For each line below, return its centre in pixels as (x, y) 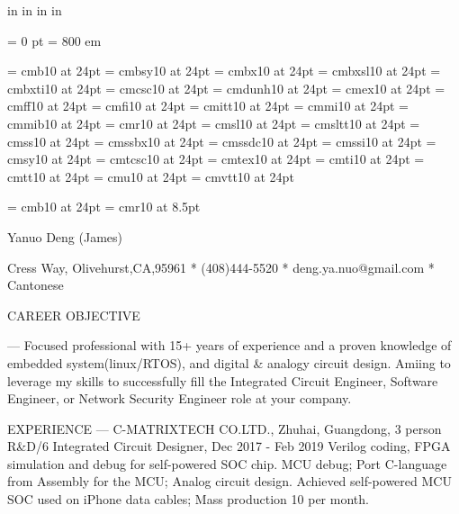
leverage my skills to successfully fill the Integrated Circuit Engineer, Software (223, 380)
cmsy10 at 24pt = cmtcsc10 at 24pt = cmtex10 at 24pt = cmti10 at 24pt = (216, 159)
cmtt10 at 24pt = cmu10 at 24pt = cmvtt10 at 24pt (151, 176)
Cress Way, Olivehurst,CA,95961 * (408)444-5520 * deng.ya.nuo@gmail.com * (221, 267)
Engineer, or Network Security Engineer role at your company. (180, 398)
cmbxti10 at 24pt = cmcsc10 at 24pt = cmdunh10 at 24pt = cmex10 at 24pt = (226, 88)
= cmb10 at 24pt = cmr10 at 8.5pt (104, 207)
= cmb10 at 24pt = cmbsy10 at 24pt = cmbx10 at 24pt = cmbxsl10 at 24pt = (224, 71)
